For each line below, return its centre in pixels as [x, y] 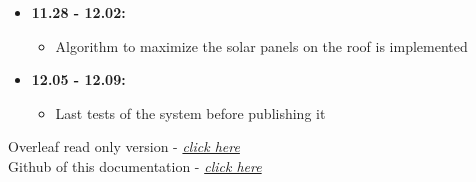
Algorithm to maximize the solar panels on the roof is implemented [261, 45]
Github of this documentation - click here [135, 165]
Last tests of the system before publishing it [190, 112]
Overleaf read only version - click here [124, 146]
